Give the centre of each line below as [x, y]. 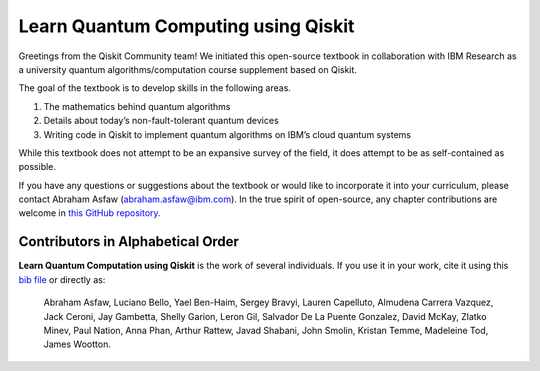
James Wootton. [77, 344]
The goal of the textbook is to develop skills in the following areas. [155, 88]
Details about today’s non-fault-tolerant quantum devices [161, 121]
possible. [37, 167]
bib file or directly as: [62, 279]
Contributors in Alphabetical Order [129, 241]
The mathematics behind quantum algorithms [137, 106]
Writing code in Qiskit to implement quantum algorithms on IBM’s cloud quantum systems [227, 134]
